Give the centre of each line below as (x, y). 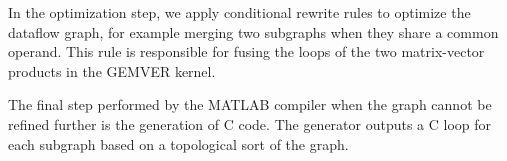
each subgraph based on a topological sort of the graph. (178, 143)
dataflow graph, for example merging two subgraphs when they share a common (253, 31)
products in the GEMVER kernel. (112, 70)
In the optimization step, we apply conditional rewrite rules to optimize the (239, 12)
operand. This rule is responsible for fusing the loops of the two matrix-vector (246, 51)
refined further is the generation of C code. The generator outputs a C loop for (250, 123)
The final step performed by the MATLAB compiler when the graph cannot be (250, 104)
